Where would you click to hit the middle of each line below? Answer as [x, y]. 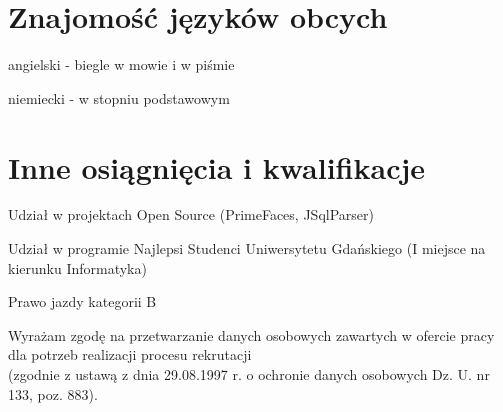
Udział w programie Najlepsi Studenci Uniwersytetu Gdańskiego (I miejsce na [247, 248]
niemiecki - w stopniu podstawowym [119, 97]
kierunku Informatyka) [77, 267]
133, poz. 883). [53, 393]
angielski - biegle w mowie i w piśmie [121, 64]
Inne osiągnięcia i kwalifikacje [217, 166]
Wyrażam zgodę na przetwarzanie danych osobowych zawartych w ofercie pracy [251, 334]
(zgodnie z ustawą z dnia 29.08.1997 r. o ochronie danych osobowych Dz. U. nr [249, 374]
